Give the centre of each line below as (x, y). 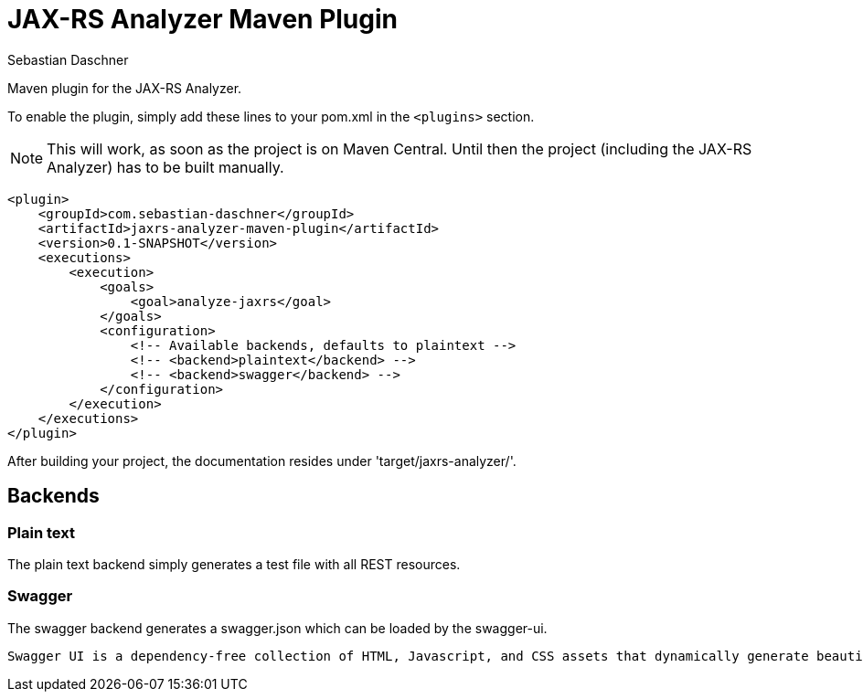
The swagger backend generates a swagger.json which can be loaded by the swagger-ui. (277, 628)
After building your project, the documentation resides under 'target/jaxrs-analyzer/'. (262, 461)
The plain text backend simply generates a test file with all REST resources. (234, 564)
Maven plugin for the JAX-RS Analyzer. (125, 88)
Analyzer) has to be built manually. (165, 167)
